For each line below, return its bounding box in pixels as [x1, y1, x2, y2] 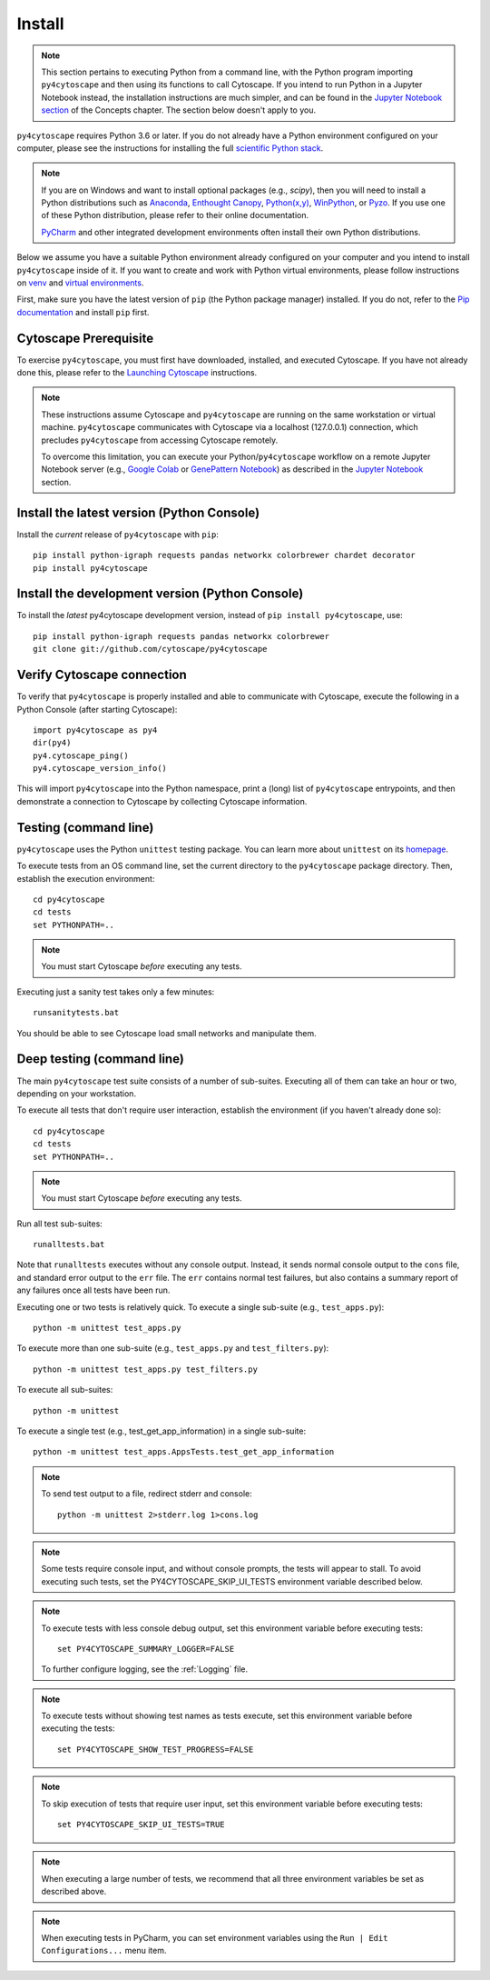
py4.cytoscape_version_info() [33, 764, 168, 774]
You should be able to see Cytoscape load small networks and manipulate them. [16, 1027, 317, 1038]
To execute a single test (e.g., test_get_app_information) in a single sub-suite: [16, 1425, 307, 1436]
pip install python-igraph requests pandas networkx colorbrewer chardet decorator [33, 550, 416, 561]
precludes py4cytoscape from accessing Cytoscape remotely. [41, 435, 279, 445]
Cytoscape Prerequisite [16, 330, 154, 345]
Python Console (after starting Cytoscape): [16, 704, 178, 715]
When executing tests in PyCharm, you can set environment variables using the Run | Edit [41, 1932, 388, 1943]
